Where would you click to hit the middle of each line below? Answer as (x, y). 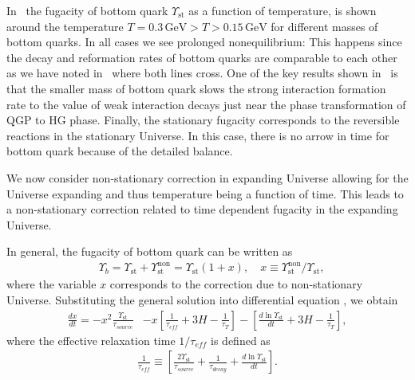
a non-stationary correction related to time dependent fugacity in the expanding (202, 209)
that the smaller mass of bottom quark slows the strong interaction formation (196, 88)
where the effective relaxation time (91, 340)
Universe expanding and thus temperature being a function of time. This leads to (205, 193)
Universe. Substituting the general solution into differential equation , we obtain (202, 300)
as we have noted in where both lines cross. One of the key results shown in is (202, 73)
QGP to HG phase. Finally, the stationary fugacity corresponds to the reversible (203, 120)
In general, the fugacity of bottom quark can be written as (150, 251)
